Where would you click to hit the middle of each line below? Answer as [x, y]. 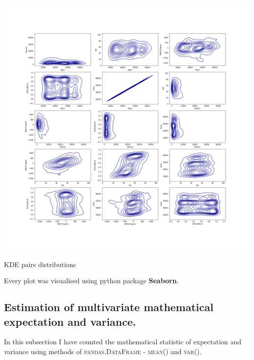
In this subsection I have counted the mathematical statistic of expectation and [123, 342]
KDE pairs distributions [40, 264]
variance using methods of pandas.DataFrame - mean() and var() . [103, 351]
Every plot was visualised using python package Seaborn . [91, 281]
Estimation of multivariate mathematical [109, 307]
